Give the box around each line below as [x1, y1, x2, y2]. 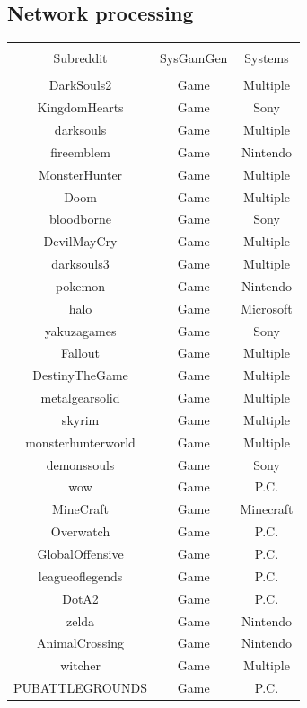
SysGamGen [160, 49, 228, 67]
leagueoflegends [38, 566, 123, 585]
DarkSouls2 [48, 75, 112, 94]
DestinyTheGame [32, 366, 128, 385]
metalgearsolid [40, 388, 120, 407]
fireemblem [50, 142, 110, 161]
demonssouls [46, 455, 115, 473]
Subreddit [53, 49, 108, 67]
